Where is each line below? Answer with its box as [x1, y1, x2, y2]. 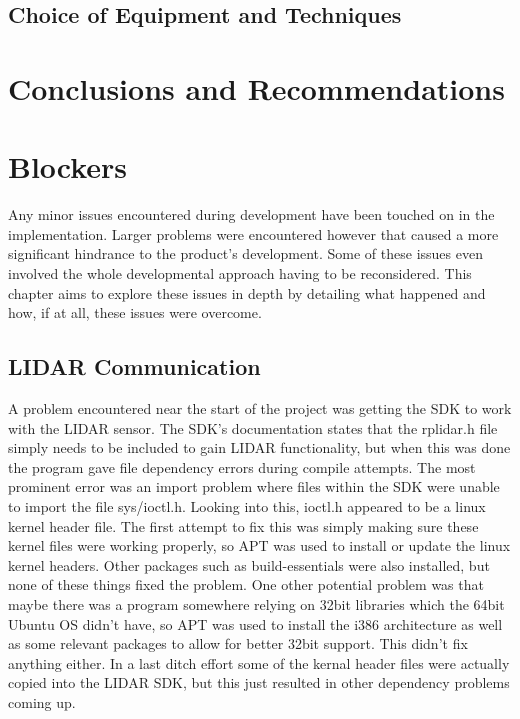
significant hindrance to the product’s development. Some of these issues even [8, 243, 483, 264]
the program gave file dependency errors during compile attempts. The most [8, 456, 476, 477]
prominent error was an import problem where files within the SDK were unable [8, 476, 500, 497]
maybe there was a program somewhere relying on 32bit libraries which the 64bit [8, 593, 505, 614]
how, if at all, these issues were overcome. [8, 302, 262, 323]
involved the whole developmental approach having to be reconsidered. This [8, 263, 472, 284]
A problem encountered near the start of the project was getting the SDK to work [8, 398, 512, 419]
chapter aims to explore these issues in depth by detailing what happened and [8, 282, 486, 303]
